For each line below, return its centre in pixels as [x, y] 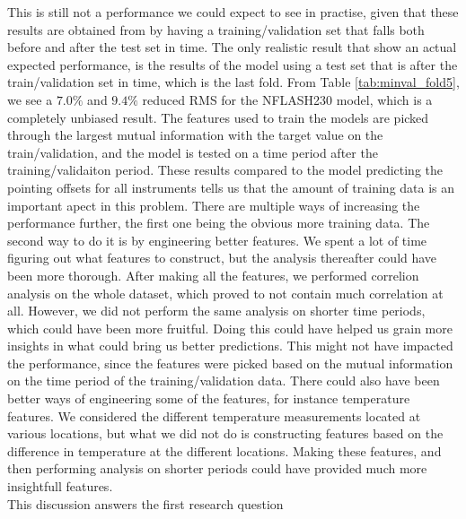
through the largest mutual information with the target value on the [195, 135]
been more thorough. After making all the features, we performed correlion [213, 275]
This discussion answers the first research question [145, 503]
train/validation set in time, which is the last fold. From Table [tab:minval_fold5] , [233, 82]
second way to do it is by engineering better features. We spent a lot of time [217, 240]
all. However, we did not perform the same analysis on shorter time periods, [216, 311]
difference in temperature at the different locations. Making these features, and [224, 450]
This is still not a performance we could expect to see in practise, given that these [233, 12]
